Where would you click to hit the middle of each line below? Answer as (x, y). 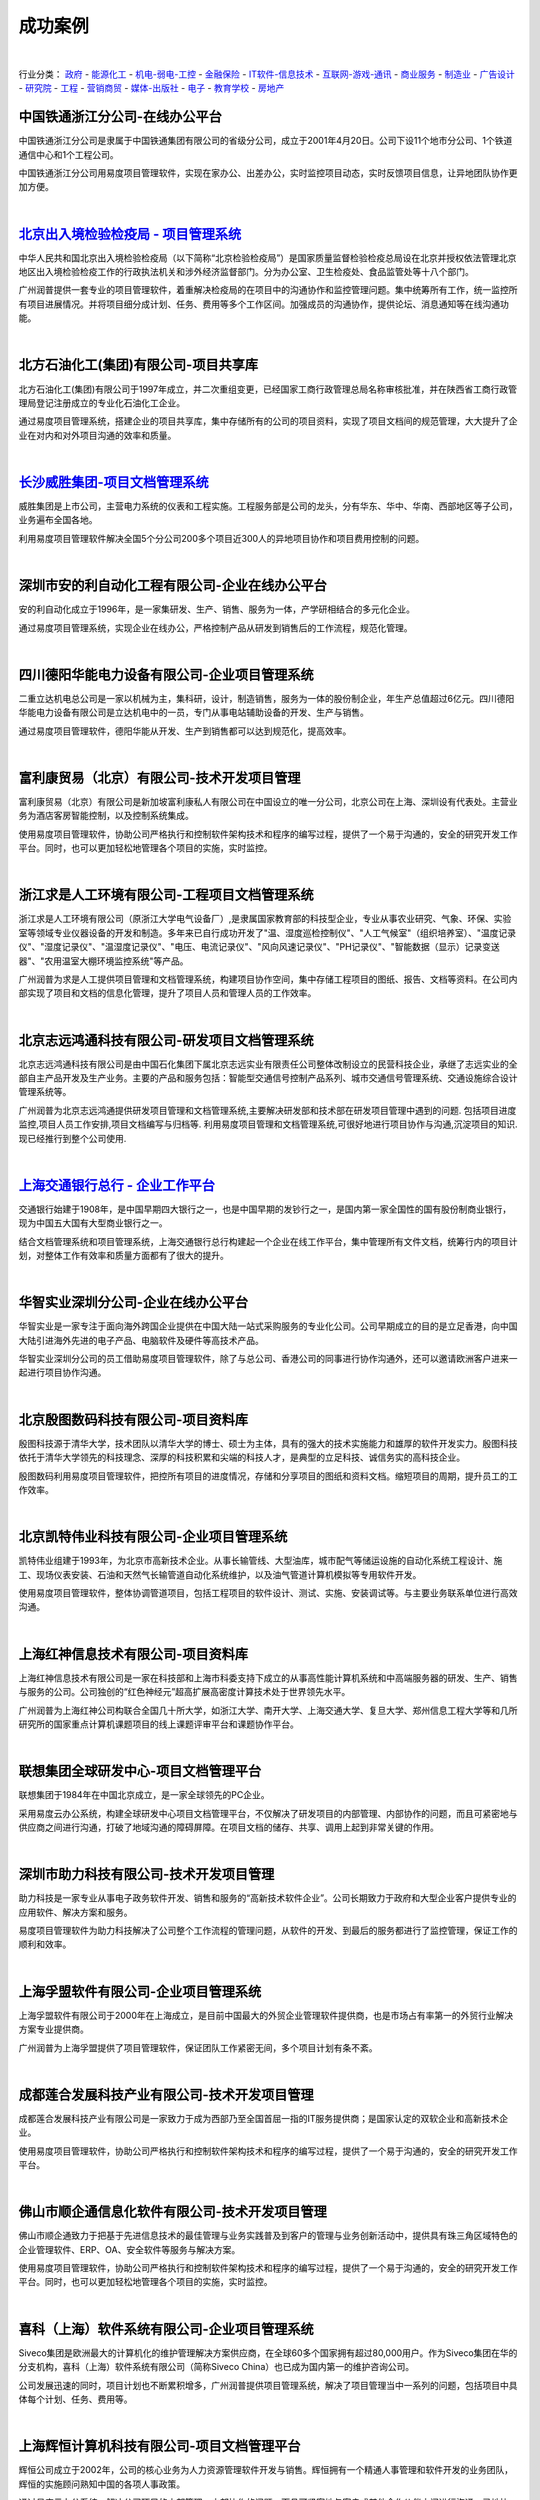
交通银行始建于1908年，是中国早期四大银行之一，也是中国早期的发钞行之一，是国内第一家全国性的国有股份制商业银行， (265, 1209)
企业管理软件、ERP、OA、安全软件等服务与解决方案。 (129, 2249)
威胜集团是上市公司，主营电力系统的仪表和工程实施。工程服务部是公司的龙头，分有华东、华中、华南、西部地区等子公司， (268, 506)
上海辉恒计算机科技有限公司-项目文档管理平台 (159, 2446)
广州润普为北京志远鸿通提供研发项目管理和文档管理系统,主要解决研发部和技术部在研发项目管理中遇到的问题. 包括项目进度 (267, 1110)
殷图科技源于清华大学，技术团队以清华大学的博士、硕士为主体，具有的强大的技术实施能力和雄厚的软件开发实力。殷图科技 (268, 1443)
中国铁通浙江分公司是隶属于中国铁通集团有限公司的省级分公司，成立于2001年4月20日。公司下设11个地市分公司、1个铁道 (265, 141)
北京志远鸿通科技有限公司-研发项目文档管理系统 (166, 1040)
